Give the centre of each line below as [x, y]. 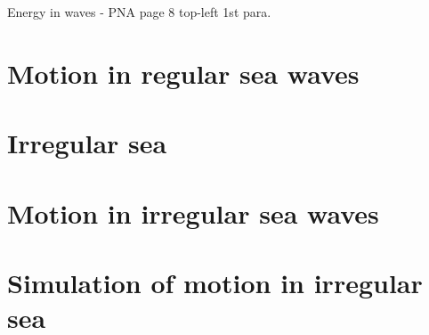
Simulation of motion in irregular [215, 282]
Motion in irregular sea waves [193, 212]
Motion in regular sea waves [183, 73]
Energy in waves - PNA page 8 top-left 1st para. [139, 12]
